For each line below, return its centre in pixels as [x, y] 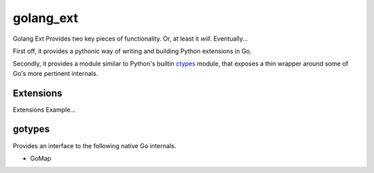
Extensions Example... [44, 110]
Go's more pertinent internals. [55, 73]
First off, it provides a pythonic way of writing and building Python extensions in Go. [132, 51]
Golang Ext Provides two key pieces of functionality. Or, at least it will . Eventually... [131, 39]
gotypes [31, 129]
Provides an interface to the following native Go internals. [95, 145]
